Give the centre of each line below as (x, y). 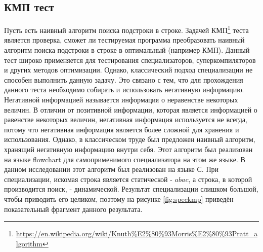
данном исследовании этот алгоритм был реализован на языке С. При (111, 169)
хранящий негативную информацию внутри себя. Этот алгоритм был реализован (128, 149)
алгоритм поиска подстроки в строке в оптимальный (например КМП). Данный (127, 50)
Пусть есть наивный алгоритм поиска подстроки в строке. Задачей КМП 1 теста (126, 29)
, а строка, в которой (220, 179)
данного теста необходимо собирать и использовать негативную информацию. (124, 89)
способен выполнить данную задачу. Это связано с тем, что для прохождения (124, 79)
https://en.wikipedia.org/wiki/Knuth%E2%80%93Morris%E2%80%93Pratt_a (137, 233)
